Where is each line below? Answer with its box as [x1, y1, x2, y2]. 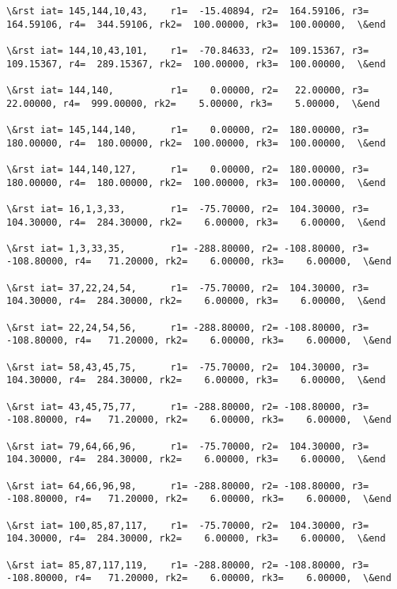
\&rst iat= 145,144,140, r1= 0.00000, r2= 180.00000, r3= [6, 123, 369, 135]
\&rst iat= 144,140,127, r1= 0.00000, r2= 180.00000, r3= [6, 163, 369, 175]
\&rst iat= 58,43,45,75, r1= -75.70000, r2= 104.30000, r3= [6, 361, 369, 373]
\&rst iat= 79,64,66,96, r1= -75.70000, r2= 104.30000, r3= [6, 440, 369, 452]
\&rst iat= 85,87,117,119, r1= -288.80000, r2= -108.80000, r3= [6, 559, 369, 571]
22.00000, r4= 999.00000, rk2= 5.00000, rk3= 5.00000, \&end [6, 97, 380, 109]
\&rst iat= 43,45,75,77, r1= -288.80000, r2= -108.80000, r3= [6, 401, 369, 412]
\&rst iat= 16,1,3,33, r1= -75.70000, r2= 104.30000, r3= [6, 203, 369, 215]
